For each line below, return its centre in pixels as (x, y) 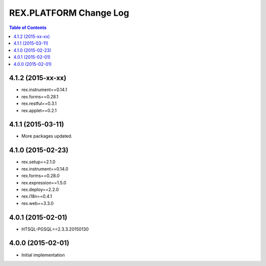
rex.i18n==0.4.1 (37, 196)
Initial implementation (43, 255)
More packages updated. (47, 136)
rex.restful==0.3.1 (39, 104)
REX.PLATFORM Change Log (69, 13)
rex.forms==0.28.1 (40, 96)
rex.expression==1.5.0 (44, 182)
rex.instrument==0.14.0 (45, 169)
